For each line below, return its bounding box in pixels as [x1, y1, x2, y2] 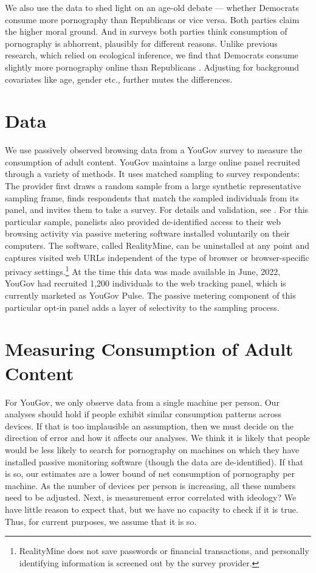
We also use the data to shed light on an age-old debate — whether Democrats [5, 1, 299, 13]
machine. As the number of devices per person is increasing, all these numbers [5, 479, 296, 491]
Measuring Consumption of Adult [5, 336, 294, 361]
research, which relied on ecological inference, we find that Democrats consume [5, 49, 298, 61]
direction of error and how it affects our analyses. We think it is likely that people [5, 431, 310, 444]
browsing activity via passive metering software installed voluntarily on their [5, 227, 290, 240]
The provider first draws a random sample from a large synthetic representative [5, 179, 301, 192]
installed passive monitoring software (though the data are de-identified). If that [5, 455, 304, 468]
